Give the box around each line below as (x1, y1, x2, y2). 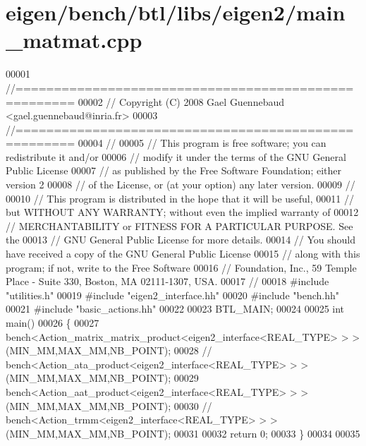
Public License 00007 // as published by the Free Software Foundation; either (6, 163, 341, 178)
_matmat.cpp (6, 25, 142, 54)
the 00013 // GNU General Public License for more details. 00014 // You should (6, 232, 356, 247)
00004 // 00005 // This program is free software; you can (78, 135, 327, 150)
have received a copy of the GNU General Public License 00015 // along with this (6, 246, 360, 261)
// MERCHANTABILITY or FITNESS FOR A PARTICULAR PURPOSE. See (6, 218, 353, 233)
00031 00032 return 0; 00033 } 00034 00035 (173, 426, 360, 440)
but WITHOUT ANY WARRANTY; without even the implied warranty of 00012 (6, 205, 359, 219)
